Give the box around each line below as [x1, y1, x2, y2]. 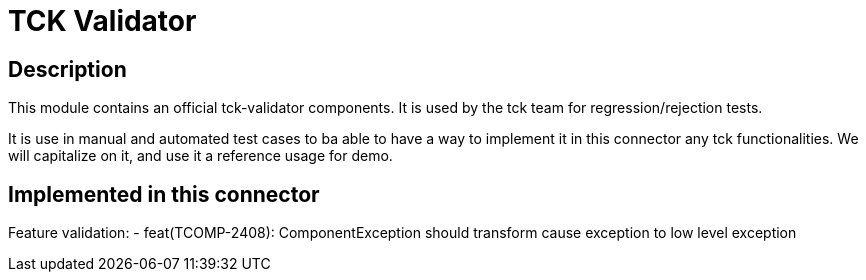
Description [8, 56, 127, 82]
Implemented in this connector [8, 181, 320, 207]
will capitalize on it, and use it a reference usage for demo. [8, 147, 393, 165]
